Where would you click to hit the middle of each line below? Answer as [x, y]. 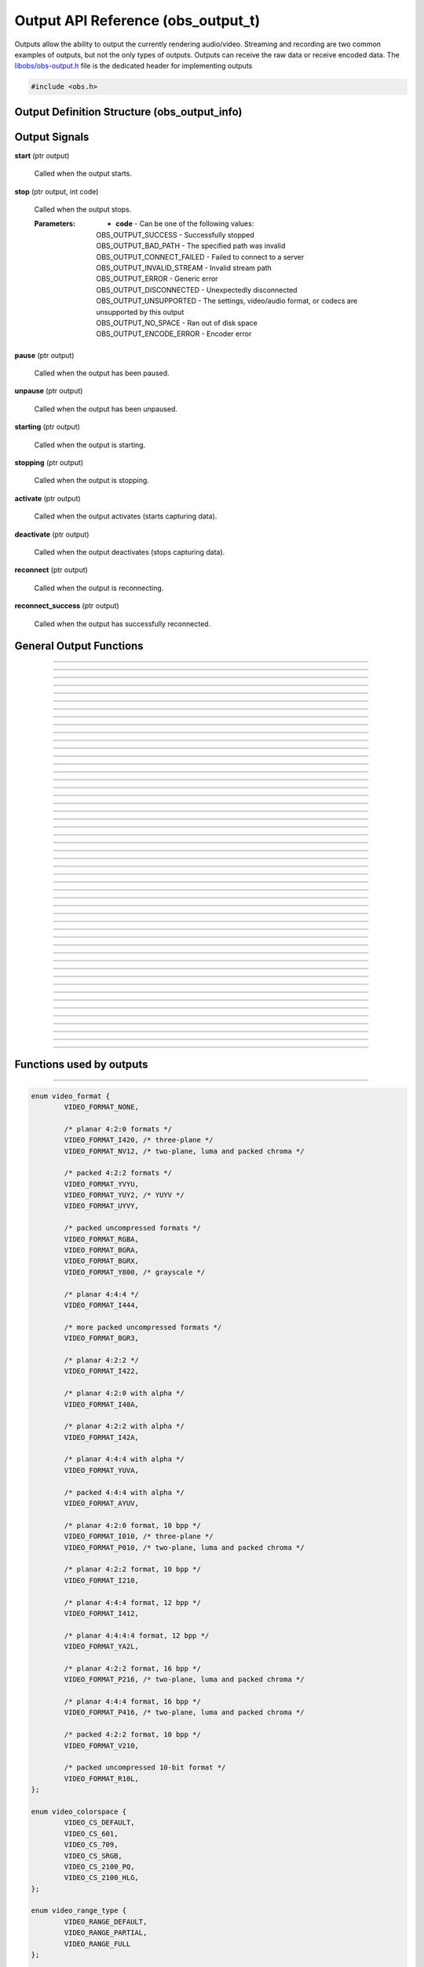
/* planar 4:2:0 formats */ [118, 1129]
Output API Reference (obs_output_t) [137, 20]
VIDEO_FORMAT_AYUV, [101, 1504]
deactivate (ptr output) [52, 534]
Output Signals [52, 137]
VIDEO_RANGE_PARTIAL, [106, 1933]
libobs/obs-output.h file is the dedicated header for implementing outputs [133, 66]
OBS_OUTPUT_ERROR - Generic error [157, 279]
